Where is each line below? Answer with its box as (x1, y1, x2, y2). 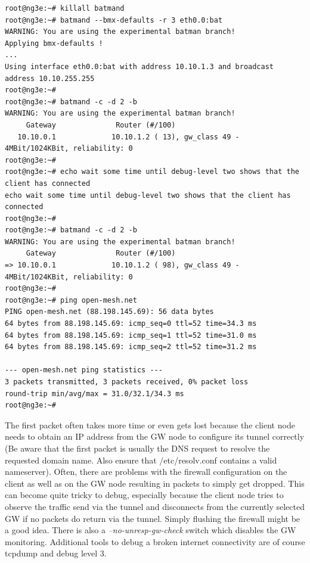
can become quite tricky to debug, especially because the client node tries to (5, 489, 284, 501)
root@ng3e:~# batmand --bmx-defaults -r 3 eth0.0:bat (5, 15, 223, 24)
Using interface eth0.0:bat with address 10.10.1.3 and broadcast (5, 62, 274, 71)
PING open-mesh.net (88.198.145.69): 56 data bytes (5, 307, 214, 316)
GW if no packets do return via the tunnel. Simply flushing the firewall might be (5, 512, 300, 524)
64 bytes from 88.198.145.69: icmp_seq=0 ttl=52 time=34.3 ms (5, 319, 257, 328)
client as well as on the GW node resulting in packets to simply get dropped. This (5, 477, 305, 489)
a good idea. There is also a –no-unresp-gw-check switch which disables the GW (5, 524, 296, 536)
